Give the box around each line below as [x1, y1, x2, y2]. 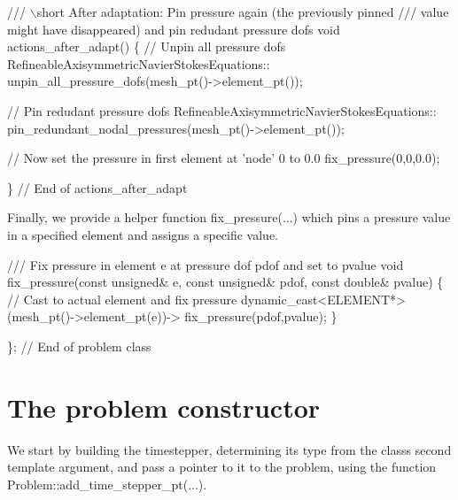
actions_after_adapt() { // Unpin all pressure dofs [7, 37, 286, 56]
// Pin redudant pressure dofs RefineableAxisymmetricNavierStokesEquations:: [7, 101, 437, 119]
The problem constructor [7, 388, 321, 425]
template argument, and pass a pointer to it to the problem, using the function [7, 458, 437, 476]
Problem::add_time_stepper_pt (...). [7, 474, 207, 493]
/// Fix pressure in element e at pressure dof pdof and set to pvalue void [7, 255, 404, 273]
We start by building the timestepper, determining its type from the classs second [7, 440, 452, 458]
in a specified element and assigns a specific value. [7, 225, 279, 243]
